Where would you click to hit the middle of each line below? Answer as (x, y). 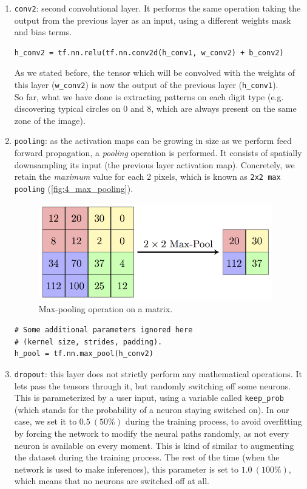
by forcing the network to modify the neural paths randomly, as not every (152, 433)
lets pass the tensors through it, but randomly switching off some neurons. (153, 385)
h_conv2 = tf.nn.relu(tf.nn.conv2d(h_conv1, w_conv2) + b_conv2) (149, 53)
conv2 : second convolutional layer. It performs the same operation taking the (157, 8)
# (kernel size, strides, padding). (88, 342)
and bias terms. (43, 32)
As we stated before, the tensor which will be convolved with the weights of (155, 73)
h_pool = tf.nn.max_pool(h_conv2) (84, 354)
